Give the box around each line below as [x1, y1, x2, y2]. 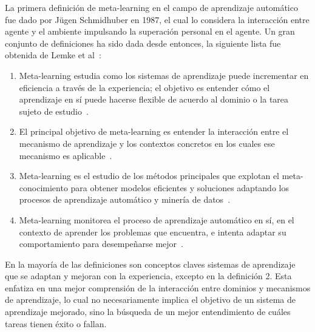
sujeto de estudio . [19, 104, 89, 117]
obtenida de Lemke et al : [5, 49, 101, 61]
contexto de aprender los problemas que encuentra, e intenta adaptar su [19, 225, 286, 238]
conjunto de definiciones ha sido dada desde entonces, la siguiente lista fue [5, 36, 281, 49]
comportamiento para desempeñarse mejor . [19, 237, 183, 250]
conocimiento [19, 181, 68, 194]
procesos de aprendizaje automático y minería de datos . [19, 193, 231, 206]
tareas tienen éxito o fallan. [5, 317, 107, 330]
